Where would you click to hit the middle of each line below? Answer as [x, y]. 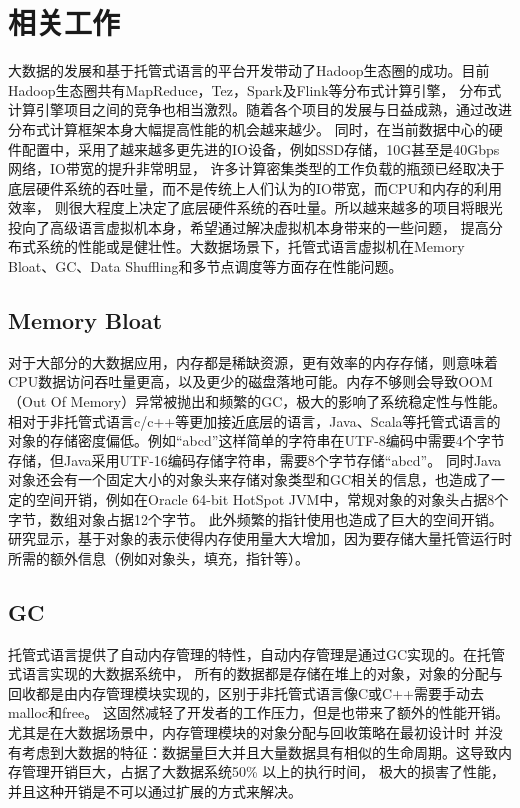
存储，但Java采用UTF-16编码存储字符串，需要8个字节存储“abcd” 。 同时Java [255, 459]
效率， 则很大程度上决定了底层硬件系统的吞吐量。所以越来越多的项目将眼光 [255, 207]
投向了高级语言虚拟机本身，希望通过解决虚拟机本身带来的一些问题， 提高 [248, 226]
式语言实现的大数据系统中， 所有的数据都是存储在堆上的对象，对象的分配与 [255, 673]
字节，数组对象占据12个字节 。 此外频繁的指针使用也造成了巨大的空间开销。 [255, 518]
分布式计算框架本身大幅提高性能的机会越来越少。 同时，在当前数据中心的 [248, 128]
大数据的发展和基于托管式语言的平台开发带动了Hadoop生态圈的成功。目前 [249, 70]
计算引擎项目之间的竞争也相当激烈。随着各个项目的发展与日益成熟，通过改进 [260, 109]
